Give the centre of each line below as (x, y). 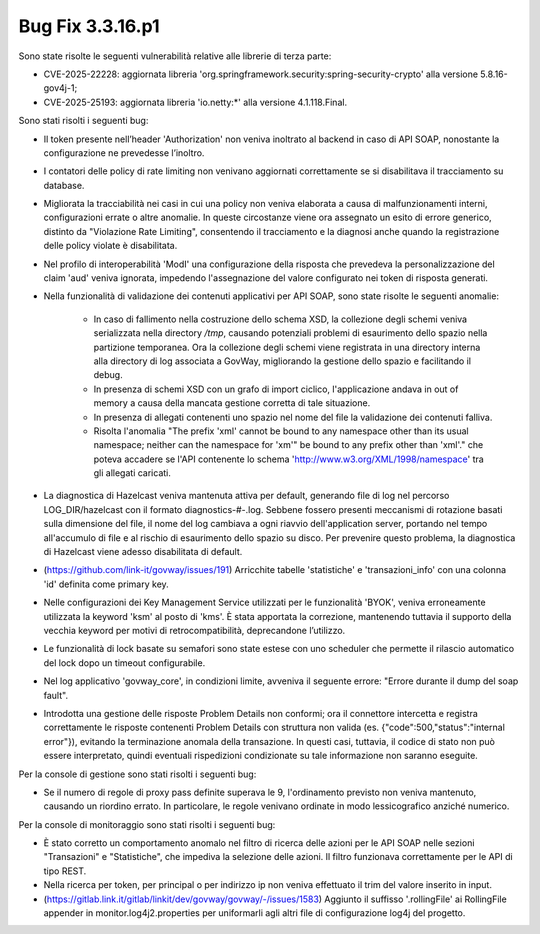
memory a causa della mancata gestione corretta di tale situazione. (232, 403)
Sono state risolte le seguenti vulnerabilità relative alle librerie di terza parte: (175, 56)
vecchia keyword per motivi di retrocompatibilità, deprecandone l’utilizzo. (194, 630)
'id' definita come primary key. (106, 584)
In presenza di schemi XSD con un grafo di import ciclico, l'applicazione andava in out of (276, 389)
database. (64, 185)
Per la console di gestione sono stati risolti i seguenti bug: (137, 774)
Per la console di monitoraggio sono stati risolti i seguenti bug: (147, 824)
